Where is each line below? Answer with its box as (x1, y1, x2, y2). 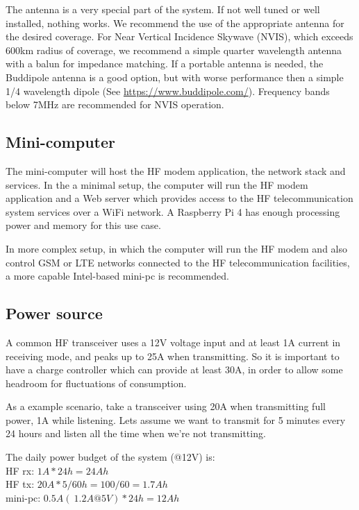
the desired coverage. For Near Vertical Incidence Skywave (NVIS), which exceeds (6, 29, 353, 44)
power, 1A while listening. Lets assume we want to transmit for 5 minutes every (6, 412, 346, 427)
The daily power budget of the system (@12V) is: (6, 450, 215, 464)
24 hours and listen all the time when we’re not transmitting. (6, 426, 266, 441)
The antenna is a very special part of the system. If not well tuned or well (6, 2, 320, 16)
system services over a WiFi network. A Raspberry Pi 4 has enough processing (6, 204, 340, 219)
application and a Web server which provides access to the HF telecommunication (6, 191, 353, 205)
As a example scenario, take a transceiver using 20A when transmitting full (6, 399, 326, 414)
